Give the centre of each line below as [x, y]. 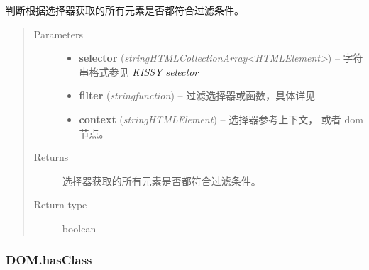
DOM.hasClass [49, 260]
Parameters [58, 34]
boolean [79, 228]
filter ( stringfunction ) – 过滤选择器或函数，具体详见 [197, 95]
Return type [60, 204]
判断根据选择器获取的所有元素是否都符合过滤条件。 [125, 10]
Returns [51, 157]
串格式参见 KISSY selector [139, 71]
